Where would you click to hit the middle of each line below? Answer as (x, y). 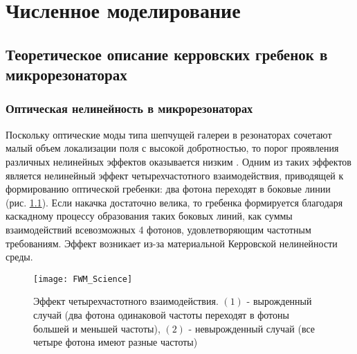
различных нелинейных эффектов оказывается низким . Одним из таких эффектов (178, 161)
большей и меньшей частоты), (97, 328)
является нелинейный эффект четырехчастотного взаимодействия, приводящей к (175, 175)
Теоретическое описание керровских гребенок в (167, 54)
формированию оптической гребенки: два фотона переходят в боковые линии (168, 189)
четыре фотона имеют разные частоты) (116, 342)
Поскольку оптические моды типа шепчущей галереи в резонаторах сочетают (169, 134)
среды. (19, 257)
